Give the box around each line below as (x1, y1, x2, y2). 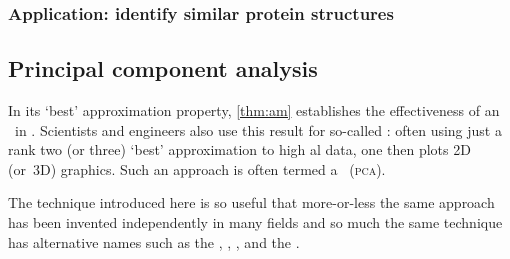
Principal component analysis (8, 53, 318, 84)
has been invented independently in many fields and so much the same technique (8, 212, 503, 233)
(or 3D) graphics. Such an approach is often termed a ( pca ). (8, 158, 386, 179)
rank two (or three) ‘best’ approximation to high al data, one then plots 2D (8, 139, 471, 160)
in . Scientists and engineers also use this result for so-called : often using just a (14, 119, 502, 140)
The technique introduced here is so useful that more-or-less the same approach (8, 192, 495, 213)
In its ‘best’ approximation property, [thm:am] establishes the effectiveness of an (8, 100, 500, 121)
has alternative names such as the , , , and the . (8, 231, 300, 252)
